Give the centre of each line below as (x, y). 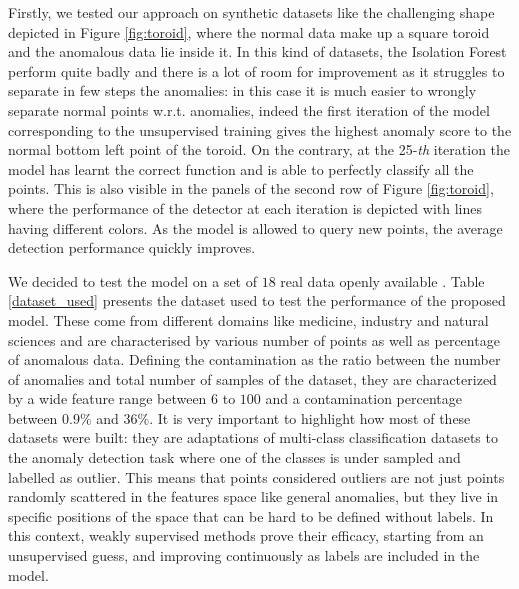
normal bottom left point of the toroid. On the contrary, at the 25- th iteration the (259, 149)
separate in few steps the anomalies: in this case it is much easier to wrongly (242, 90)
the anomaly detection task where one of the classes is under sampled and (234, 457)
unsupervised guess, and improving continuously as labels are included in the (244, 555)
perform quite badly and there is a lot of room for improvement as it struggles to (256, 70)
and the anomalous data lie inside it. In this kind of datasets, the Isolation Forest (257, 51)
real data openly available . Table (382, 280)
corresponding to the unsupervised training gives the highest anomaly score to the (260, 129)
